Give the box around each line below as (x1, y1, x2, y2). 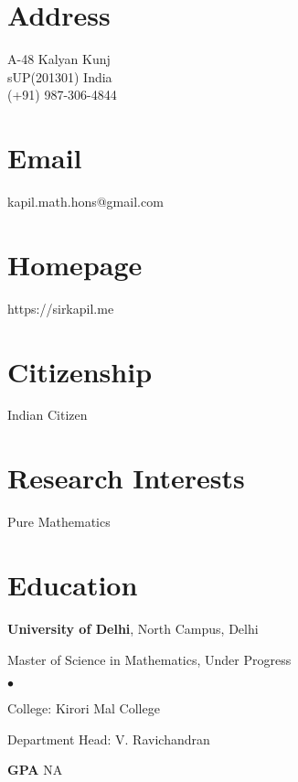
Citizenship (7, 352, 153, 390)
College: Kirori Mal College (7, 699, 160, 718)
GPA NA (7, 760, 63, 779)
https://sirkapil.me (7, 298, 114, 317)
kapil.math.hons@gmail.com (7, 192, 164, 211)
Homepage (7, 245, 143, 283)
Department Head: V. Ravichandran (7, 729, 210, 748)
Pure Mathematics (7, 512, 111, 531)
